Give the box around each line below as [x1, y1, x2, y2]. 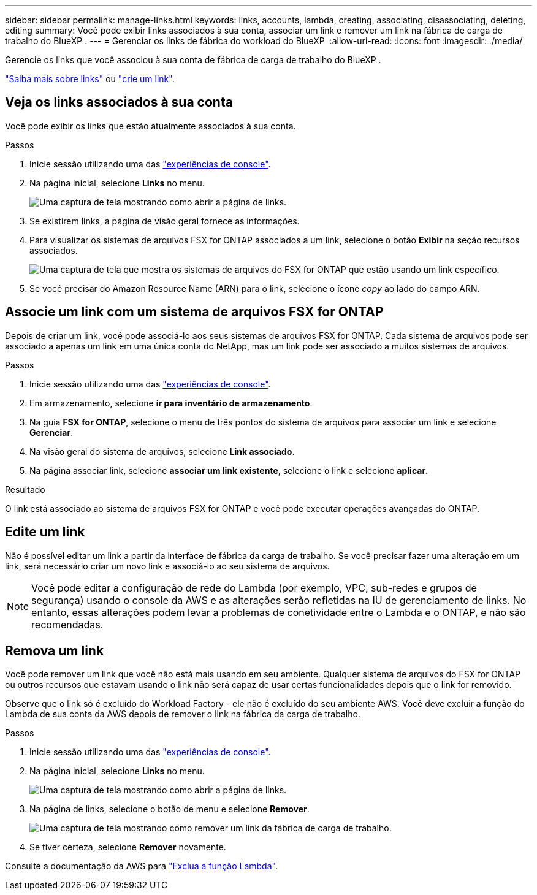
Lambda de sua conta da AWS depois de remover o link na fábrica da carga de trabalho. [5, 709, 360, 720]
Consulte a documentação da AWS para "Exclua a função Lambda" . [5, 861, 278, 872]
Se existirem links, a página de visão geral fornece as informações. [29, 215, 300, 226]
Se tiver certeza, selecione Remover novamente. [29, 842, 226, 853]
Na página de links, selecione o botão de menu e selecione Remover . [29, 804, 310, 815]
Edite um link [5, 524, 85, 540]
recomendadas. [31, 618, 104, 631]
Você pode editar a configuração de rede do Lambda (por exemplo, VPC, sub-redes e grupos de [31, 581, 477, 594]
